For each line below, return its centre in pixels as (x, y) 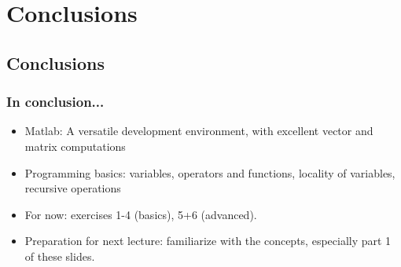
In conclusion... (55, 102)
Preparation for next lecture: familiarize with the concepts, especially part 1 (208, 241)
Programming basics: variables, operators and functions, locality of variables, (210, 172)
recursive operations (73, 188)
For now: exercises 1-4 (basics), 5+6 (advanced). (141, 214)
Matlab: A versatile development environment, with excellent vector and (199, 131)
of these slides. (60, 256)
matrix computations (75, 146)
